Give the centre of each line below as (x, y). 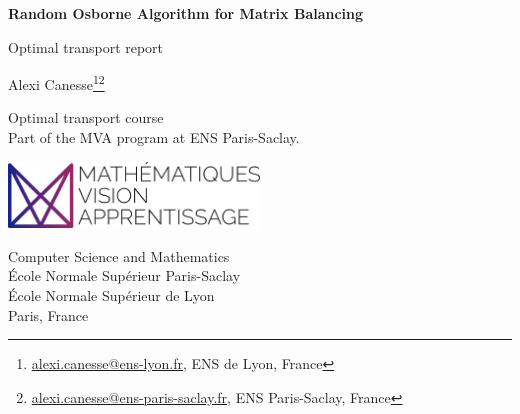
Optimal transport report (86, 46)
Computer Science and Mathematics (119, 255)
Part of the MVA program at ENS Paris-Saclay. (154, 137)
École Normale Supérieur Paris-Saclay (124, 275)
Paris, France (48, 314)
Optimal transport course (86, 117)
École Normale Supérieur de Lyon (111, 294)
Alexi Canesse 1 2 (56, 82)
